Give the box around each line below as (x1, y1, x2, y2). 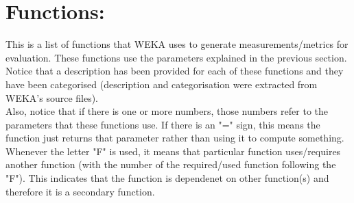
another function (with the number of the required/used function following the (5, 157, 336, 172)
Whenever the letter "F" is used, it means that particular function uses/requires (5, 144, 341, 158)
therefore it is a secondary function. (5, 184, 155, 198)
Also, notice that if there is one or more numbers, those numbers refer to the (5, 104, 329, 118)
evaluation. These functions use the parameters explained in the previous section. (5, 50, 347, 64)
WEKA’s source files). (5, 90, 99, 105)
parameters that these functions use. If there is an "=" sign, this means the (5, 117, 320, 131)
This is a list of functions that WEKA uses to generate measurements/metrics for (5, 37, 349, 51)
